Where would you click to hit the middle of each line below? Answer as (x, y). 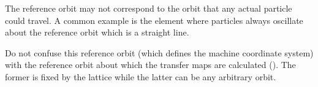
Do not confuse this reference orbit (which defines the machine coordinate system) (159, 52)
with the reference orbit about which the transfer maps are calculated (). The (150, 65)
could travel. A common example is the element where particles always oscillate (154, 20)
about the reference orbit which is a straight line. (97, 32)
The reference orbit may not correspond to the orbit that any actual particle (149, 8)
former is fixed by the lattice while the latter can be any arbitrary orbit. (141, 76)
